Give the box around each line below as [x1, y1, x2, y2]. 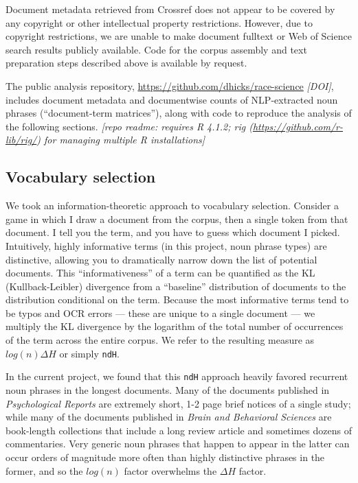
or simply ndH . [59, 346, 120, 360]
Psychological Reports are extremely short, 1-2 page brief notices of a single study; [5, 396, 351, 410]
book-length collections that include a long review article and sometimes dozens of [5, 423, 352, 437]
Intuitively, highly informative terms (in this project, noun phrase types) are [5, 238, 327, 252]
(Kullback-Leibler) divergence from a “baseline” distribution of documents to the [5, 279, 346, 293]
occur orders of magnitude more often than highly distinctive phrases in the [5, 449, 325, 464]
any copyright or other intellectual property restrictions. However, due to [5, 15, 313, 30]
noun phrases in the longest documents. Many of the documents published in [5, 382, 330, 397]
